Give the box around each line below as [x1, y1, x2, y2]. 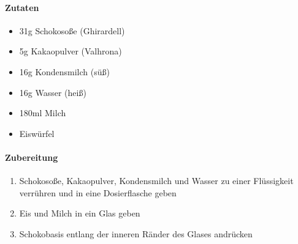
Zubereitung [5, 150, 58, 163]
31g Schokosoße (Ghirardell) [19, 24, 125, 37]
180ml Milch [19, 106, 66, 119]
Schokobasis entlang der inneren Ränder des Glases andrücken [19, 227, 253, 240]
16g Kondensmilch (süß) [19, 65, 110, 78]
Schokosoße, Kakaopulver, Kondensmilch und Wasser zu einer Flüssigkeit [19, 174, 294, 187]
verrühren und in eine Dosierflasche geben [19, 186, 177, 199]
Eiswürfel [19, 127, 55, 139]
